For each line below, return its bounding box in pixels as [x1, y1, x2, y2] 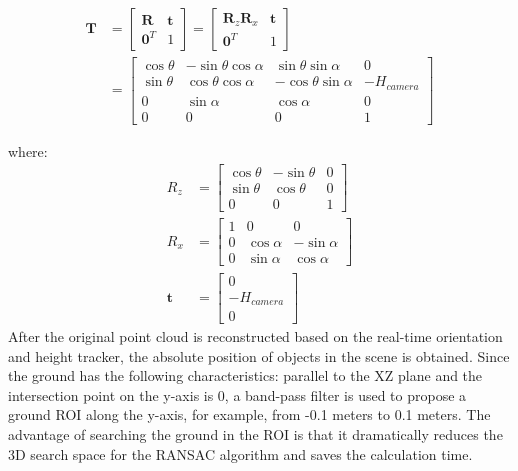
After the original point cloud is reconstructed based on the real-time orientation [8, 326, 503, 347]
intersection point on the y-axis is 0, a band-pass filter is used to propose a [8, 384, 467, 405]
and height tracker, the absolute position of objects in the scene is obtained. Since [8, 345, 510, 366]
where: [8, 140, 48, 161]
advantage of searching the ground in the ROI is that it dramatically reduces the [8, 424, 503, 445]
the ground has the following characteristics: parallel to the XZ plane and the [8, 365, 483, 386]
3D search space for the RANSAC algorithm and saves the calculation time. [8, 443, 473, 464]
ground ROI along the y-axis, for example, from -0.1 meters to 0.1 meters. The [8, 404, 491, 425]
